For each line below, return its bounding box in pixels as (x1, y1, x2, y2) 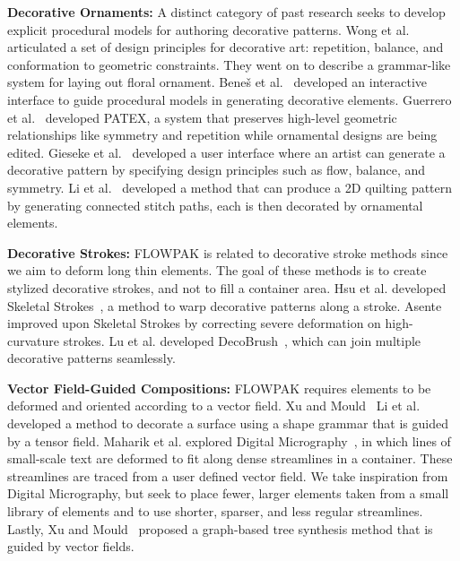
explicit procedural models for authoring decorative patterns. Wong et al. (7, 20, 410, 39)
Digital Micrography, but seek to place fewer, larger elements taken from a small (7, 484, 449, 503)
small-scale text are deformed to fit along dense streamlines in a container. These (7, 449, 453, 468)
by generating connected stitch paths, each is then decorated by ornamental (7, 195, 423, 214)
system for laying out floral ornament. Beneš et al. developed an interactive (7, 73, 428, 91)
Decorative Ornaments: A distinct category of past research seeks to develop (7, 3, 446, 21)
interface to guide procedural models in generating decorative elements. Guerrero (7, 90, 452, 108)
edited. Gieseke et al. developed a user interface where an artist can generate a (7, 142, 446, 161)
